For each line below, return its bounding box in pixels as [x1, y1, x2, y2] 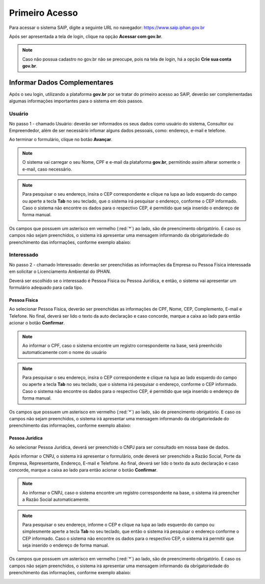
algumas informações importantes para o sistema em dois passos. [9, 98, 143, 104]
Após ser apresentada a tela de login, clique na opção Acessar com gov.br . [9, 33, 163, 39]
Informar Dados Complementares [9, 78, 114, 87]
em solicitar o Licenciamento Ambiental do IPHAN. [9, 268, 111, 275]
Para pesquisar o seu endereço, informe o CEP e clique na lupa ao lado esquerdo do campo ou [22, 522, 214, 527]
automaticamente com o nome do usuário [22, 350, 107, 355]
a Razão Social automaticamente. [22, 496, 90, 502]
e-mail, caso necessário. [22, 166, 72, 172]
